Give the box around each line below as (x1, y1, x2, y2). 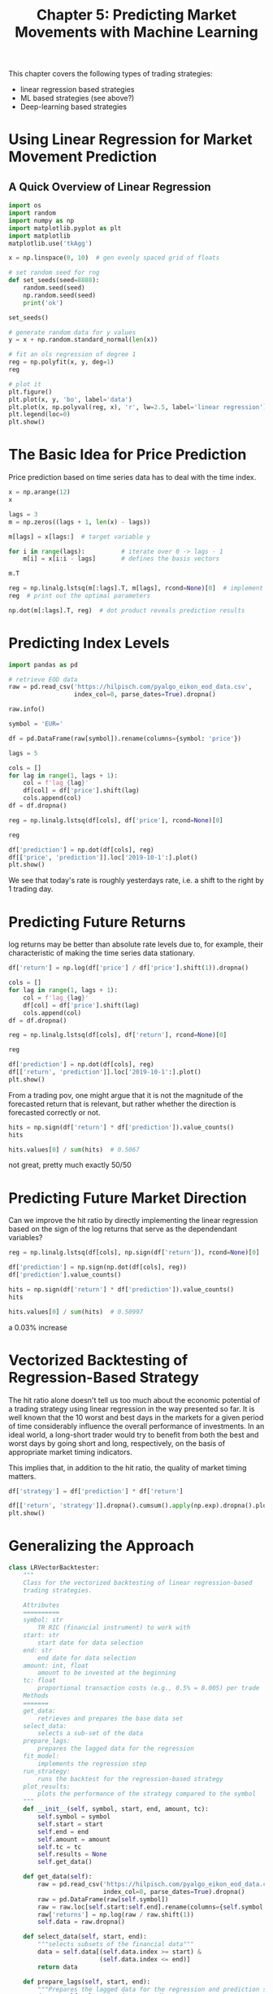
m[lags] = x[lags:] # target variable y (8, 533, 151, 541)
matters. (8, 1471, 37, 1481)
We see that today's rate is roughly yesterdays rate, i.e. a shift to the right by (8, 876, 264, 886)
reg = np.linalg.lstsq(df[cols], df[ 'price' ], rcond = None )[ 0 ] (8, 816, 223, 825)
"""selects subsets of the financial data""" (37, 1940, 195, 1948)
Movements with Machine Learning (15, 23, 258, 41)
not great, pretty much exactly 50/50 (8, 1160, 132, 1170)
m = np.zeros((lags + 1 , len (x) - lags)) (8, 518, 151, 526)
